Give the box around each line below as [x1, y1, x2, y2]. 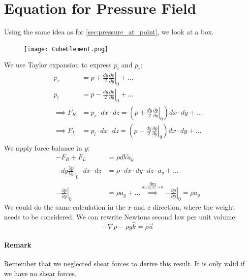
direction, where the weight [153, 202, 235, 212]
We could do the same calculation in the [4, 202, 125, 212]
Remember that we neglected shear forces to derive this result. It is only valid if [4, 258, 245, 269]
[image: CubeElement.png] [24, 45, 108, 53]
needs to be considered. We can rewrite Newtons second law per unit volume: [4, 211, 237, 221]
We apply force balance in [4, 142, 82, 153]
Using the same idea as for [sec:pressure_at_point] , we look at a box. [4, 27, 214, 37]
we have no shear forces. [4, 268, 77, 278]
